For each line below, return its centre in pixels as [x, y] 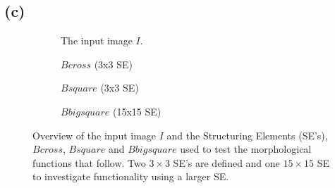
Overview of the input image [95, 135]
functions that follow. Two [89, 162]
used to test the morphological [246, 149]
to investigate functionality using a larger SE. [131, 176]
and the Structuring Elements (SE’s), [247, 135]
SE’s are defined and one [226, 162]
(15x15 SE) [137, 111]
